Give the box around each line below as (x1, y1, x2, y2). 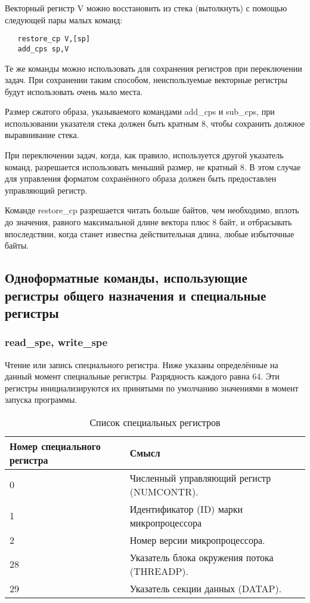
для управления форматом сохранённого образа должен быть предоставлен (5, 172, 277, 185)
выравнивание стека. (5, 128, 79, 141)
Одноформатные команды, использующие (5, 268, 247, 287)
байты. (5, 239, 29, 252)
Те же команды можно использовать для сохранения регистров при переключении (5, 62, 302, 74)
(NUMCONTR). (129, 484, 199, 498)
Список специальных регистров (89, 415, 221, 429)
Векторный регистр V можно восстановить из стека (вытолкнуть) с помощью (5, 2, 287, 14)
